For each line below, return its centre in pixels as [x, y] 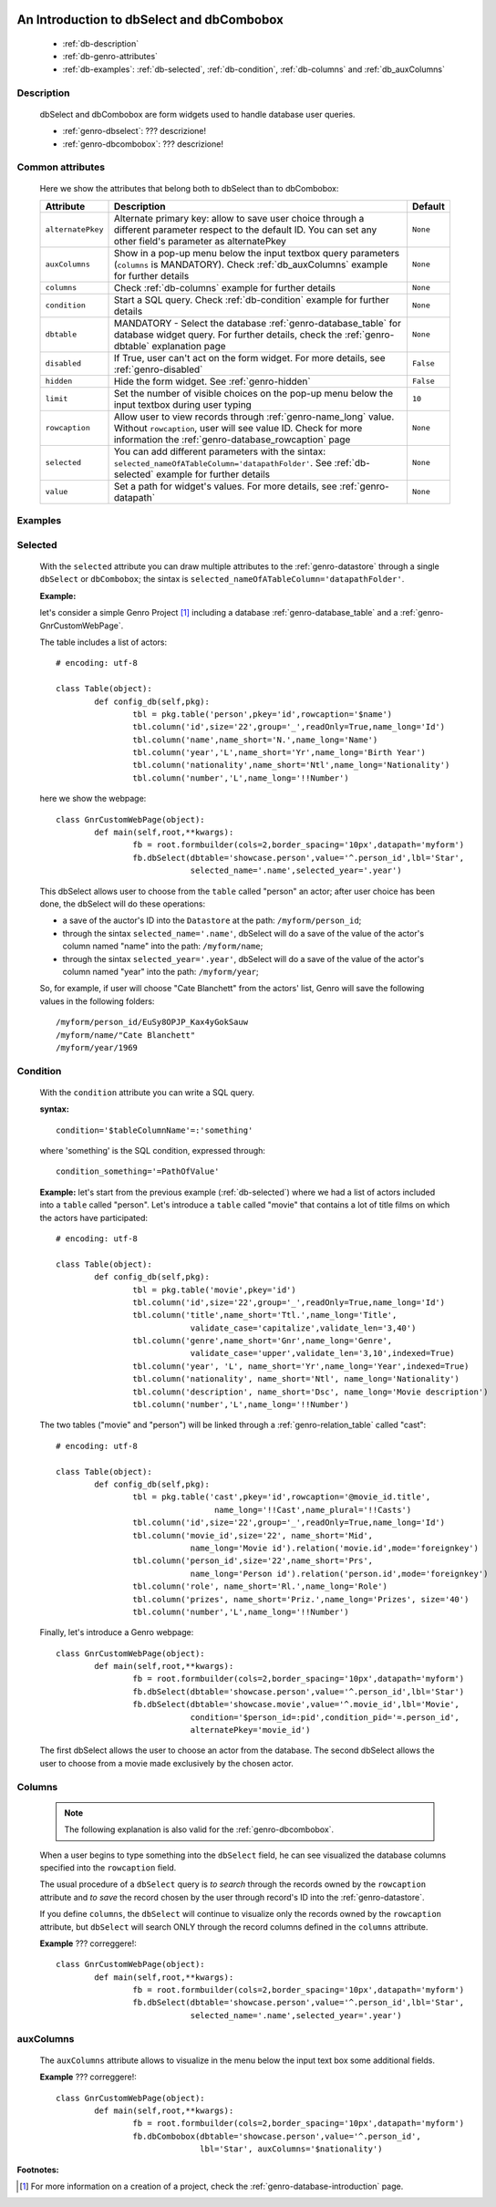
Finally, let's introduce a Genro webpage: [117, 1632]
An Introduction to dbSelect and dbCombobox [150, 20]
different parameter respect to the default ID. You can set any [245, 230]
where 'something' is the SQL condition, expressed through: [153, 1151]
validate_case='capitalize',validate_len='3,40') [303, 1328]
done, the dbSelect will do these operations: [122, 904]
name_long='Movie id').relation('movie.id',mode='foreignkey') [334, 1548]
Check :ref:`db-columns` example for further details [225, 287]
